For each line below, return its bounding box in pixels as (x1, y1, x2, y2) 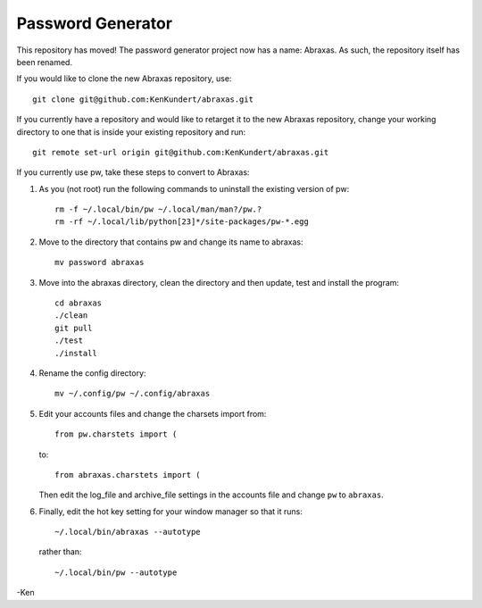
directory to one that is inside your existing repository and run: (16, 126, 245, 137)
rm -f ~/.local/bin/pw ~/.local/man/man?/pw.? (54, 204, 262, 214)
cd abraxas (54, 298, 103, 308)
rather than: (38, 546, 82, 557)
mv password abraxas (54, 257, 145, 268)
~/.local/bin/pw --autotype (54, 567, 178, 578)
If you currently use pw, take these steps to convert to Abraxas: (16, 167, 250, 178)
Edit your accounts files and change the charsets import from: (38, 408, 267, 419)
